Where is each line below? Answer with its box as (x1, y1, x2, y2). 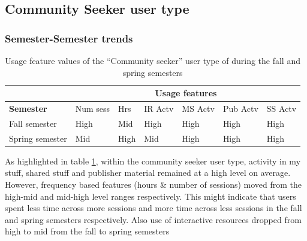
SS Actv (266, 102, 297, 115)
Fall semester (9, 117, 57, 129)
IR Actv (144, 102, 174, 115)
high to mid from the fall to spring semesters (5, 225, 170, 237)
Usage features (155, 87, 217, 99)
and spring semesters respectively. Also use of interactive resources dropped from (5, 213, 302, 225)
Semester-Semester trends (5, 30, 133, 45)
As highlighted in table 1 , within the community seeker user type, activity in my (5, 154, 301, 167)
